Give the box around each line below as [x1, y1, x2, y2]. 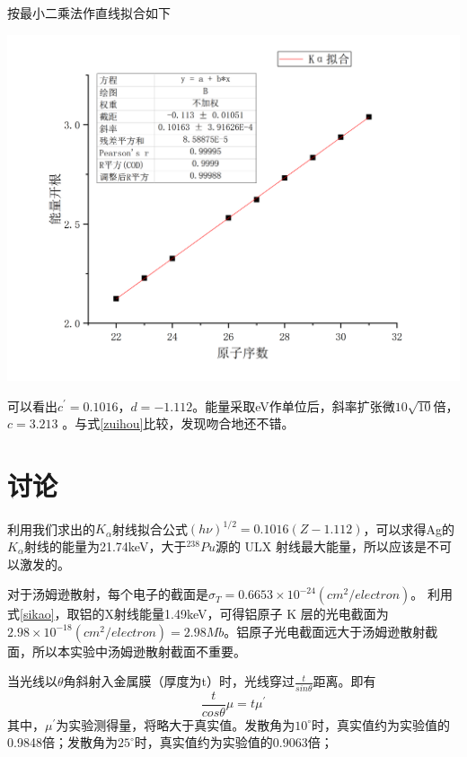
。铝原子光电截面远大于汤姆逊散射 [224, 621, 426, 640]
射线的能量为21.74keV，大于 [23, 536, 187, 555]
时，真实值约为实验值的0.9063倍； [134, 733, 333, 752]
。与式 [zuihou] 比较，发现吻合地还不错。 [62, 414, 295, 433]
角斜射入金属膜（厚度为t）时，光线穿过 [63, 672, 295, 691]
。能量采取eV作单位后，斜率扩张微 [192, 396, 395, 415]
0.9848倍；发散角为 [7, 733, 118, 752]
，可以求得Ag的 [363, 519, 455, 538]
